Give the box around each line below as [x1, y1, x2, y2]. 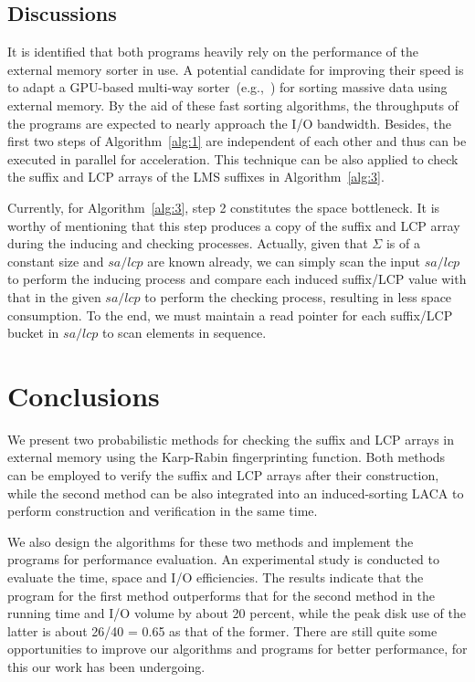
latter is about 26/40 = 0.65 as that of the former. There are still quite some [7, 621, 438, 640]
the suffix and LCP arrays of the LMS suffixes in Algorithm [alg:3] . [7, 167, 385, 186]
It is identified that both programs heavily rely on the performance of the [7, 42, 418, 61]
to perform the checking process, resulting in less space [144, 287, 452, 306]
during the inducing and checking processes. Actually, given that [7, 234, 368, 253]
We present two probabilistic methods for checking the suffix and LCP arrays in [7, 429, 455, 448]
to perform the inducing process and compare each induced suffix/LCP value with [7, 269, 467, 289]
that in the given [7, 287, 101, 306]
